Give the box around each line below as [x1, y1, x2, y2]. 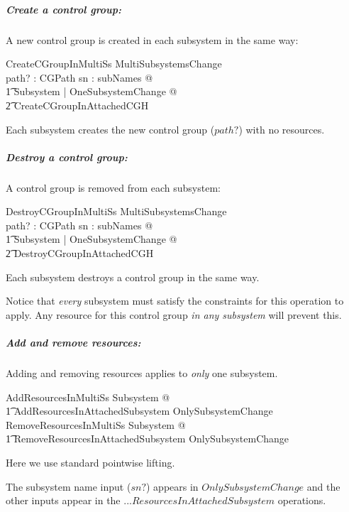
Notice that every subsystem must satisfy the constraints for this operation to [6, 293, 344, 308]
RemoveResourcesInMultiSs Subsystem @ [6, 417, 186, 432]
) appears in [145, 479, 199, 494]
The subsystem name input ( [6, 479, 131, 494]
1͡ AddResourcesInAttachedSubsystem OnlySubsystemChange [6, 403, 273, 418]
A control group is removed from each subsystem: [6, 180, 221, 195]
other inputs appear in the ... [6, 493, 132, 508]
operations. [277, 493, 326, 508]
